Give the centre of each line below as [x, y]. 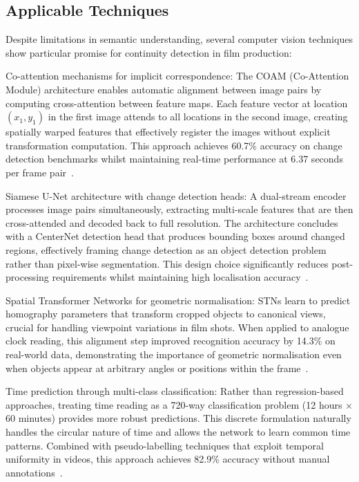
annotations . [34, 472]
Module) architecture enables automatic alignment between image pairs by [164, 89]
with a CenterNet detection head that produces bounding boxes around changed [175, 236]
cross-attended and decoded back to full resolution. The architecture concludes [172, 222]
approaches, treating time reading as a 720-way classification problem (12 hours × [179, 404]
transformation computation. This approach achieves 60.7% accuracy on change [174, 145]
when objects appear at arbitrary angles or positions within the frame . [157, 368]
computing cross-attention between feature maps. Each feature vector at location [177, 103]
